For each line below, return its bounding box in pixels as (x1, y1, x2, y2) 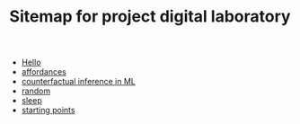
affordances (21, 66, 66, 77)
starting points (21, 105, 75, 116)
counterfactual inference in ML (21, 76, 137, 87)
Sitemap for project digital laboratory (9, 6, 291, 27)
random (21, 85, 51, 96)
